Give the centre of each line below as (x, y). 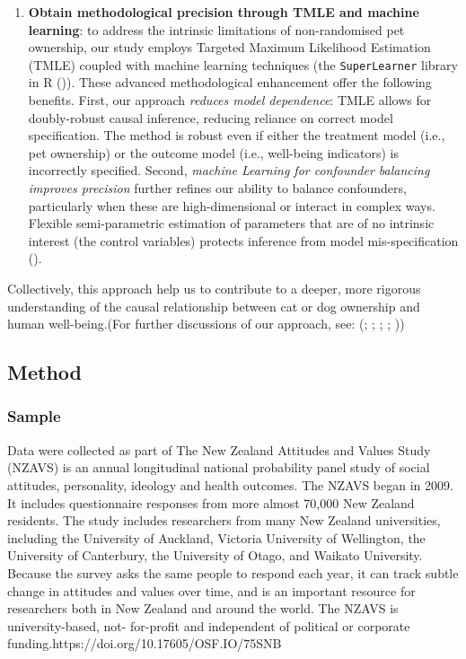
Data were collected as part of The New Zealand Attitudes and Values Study (219, 449)
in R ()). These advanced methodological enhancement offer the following (230, 82)
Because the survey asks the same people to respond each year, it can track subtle (233, 572)
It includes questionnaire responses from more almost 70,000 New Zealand (211, 502)
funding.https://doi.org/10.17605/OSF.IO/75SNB (145, 643)
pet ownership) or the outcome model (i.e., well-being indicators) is (213, 152)
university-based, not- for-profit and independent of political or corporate (209, 625)
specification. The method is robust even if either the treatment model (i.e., (237, 135)
